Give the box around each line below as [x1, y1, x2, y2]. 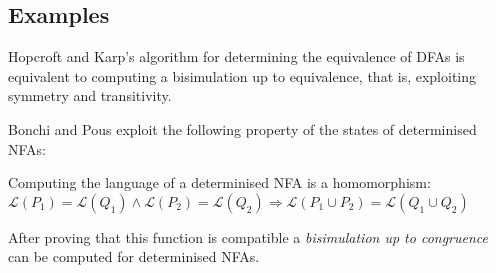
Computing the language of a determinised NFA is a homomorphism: [8, 172, 431, 193]
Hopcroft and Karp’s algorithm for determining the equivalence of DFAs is [8, 46, 465, 67]
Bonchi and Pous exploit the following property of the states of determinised [8, 118, 477, 139]
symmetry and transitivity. [8, 85, 172, 106]
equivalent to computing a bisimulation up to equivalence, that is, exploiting [8, 65, 477, 86]
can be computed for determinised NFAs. [8, 246, 260, 267]
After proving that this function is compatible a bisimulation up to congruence [8, 226, 489, 247]
